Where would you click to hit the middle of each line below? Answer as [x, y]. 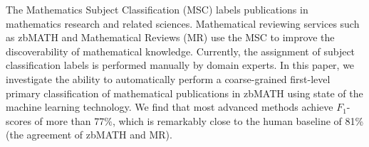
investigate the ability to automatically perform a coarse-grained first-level [168, 78]
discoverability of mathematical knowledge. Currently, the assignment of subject [181, 51]
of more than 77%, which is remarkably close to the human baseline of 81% [199, 120]
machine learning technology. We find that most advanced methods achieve [170, 107]
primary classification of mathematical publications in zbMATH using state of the [184, 93]
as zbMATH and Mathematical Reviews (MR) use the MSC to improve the [170, 37]
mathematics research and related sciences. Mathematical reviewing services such [183, 23]
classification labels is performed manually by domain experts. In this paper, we [180, 65]
